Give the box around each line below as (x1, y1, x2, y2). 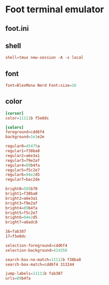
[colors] (5, 125, 24, 130)
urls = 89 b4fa (5, 276, 31, 281)
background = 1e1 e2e (5, 135, 45, 140)
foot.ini (5, 24, 29, 33)
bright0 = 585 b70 (5, 186, 38, 192)
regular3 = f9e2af (5, 158, 40, 163)
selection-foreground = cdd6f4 (5, 243, 68, 248)
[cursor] (5, 110, 24, 116)
